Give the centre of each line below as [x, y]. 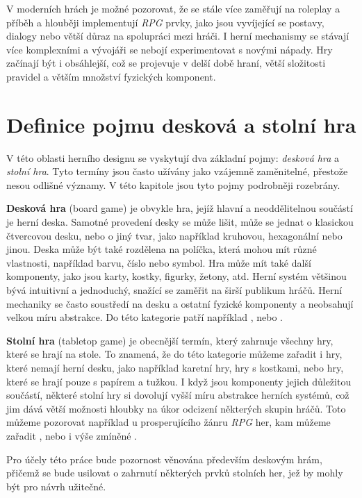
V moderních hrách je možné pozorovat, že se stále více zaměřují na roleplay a [173, 8]
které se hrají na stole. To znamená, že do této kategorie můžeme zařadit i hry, [174, 354]
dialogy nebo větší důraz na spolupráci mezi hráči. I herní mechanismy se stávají [178, 36]
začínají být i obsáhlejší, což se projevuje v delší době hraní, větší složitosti [166, 63]
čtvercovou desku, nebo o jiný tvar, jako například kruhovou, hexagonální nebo [174, 235]
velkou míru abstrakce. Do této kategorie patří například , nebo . [145, 317]
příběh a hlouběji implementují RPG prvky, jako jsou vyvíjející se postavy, [165, 22]
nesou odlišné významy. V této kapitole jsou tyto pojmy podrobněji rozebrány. [173, 184]
